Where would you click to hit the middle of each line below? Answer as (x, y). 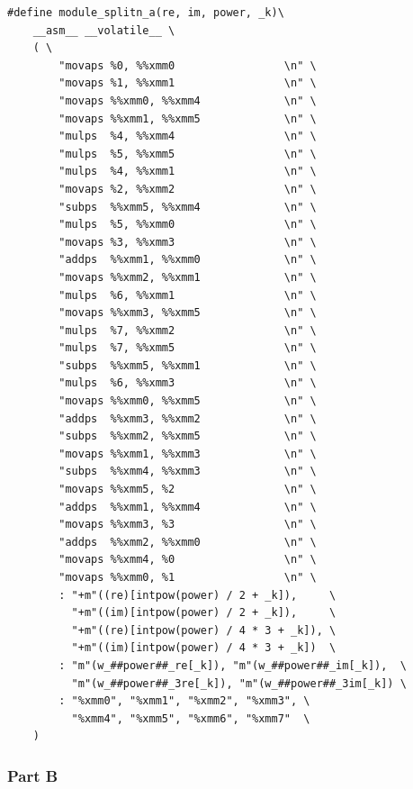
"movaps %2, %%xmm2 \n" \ (188, 189)
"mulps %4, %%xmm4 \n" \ (188, 136)
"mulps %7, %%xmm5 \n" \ (188, 348)
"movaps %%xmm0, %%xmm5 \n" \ (188, 401)
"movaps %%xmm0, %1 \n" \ (188, 577)
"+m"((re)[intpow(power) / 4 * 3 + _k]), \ (204, 630)
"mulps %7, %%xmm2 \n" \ (188, 330)
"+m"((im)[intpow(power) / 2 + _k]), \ (204, 613)
